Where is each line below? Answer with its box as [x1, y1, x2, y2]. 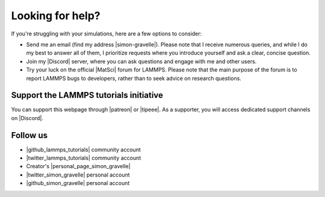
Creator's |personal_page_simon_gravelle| [26, 163, 131, 170]
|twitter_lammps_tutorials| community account [26, 154, 141, 162]
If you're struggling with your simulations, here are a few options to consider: [11, 30, 202, 37]
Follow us [11, 130, 48, 141]
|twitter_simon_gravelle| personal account [26, 171, 130, 178]
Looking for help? [11, 9, 101, 22]
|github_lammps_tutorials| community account [26, 146, 141, 153]
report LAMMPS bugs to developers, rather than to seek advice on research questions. [26, 74, 242, 82]
